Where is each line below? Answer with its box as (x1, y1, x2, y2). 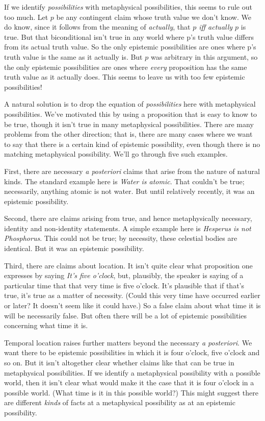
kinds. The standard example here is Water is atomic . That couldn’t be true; (4, 176, 245, 186)
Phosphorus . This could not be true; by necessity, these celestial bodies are (4, 233, 237, 243)
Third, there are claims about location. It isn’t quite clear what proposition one (4, 260, 253, 270)
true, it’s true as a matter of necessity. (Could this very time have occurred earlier (4, 290, 260, 301)
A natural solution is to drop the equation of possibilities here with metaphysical (4, 98, 256, 109)
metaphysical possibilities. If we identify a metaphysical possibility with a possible (4, 367, 260, 378)
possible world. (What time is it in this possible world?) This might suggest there (4, 387, 258, 398)
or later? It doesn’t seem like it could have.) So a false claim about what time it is (4, 300, 261, 311)
